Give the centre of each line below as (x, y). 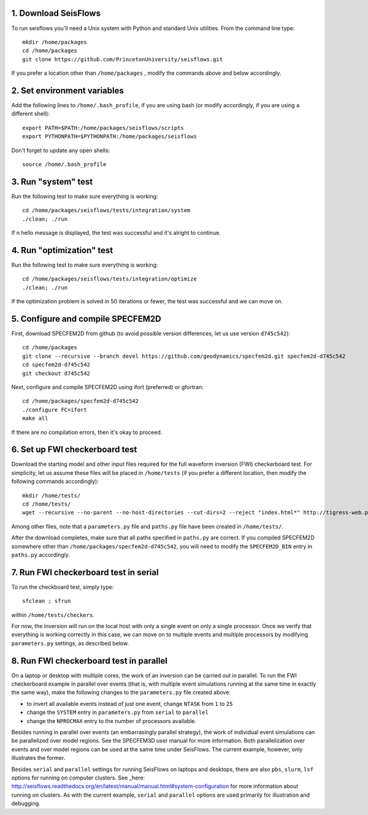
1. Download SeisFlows (56, 13)
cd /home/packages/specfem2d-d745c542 (81, 401)
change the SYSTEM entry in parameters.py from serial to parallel (117, 712)
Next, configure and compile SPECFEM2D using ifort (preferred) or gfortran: (107, 387)
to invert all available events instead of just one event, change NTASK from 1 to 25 (130, 703)
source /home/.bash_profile (64, 164)
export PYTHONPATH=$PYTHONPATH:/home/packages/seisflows (110, 137)
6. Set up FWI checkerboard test (74, 449)
